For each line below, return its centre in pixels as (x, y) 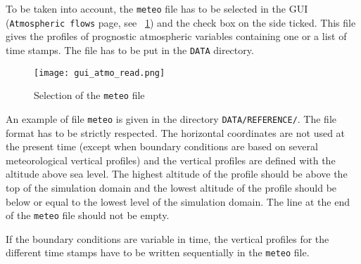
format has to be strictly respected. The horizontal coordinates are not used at (176, 132)
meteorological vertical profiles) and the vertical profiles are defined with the (171, 160)
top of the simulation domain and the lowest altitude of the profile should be (171, 187)
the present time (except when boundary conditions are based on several (162, 146)
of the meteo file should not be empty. (88, 215)
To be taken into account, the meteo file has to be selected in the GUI (157, 8)
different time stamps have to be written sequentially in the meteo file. (158, 252)
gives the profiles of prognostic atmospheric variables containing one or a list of (176, 36)
